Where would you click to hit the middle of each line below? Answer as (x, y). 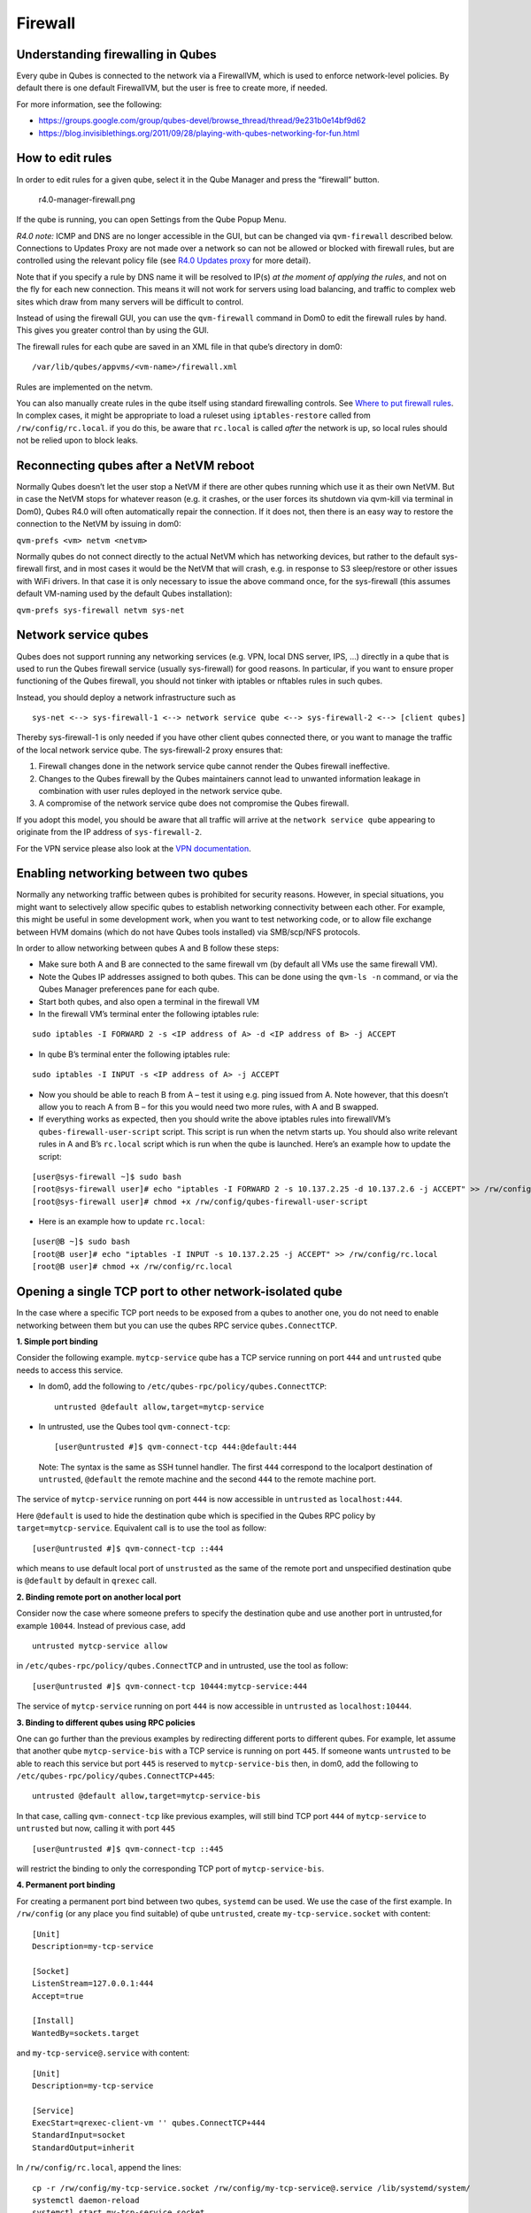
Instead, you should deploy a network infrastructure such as (126, 697)
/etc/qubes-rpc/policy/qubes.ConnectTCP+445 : (116, 1776)
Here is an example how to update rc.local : (122, 1222)
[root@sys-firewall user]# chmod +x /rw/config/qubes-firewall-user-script (200, 1201)
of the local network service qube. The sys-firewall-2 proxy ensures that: (150, 750)
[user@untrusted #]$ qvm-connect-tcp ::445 (128, 1849)
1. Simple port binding (57, 1341)
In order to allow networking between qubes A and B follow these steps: (147, 948)
